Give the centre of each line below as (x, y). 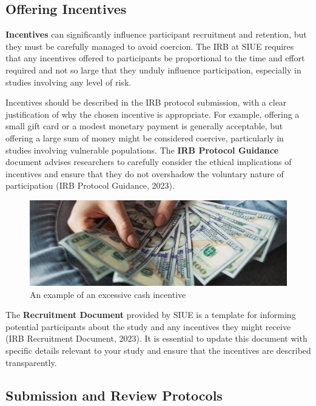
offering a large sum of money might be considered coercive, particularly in (145, 137)
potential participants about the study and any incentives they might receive (148, 326)
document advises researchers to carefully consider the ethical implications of (149, 162)
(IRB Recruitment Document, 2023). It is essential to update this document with (156, 338)
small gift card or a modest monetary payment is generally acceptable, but (144, 126)
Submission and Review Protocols (114, 395)
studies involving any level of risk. (69, 82)
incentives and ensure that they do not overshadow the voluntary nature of (145, 173)
